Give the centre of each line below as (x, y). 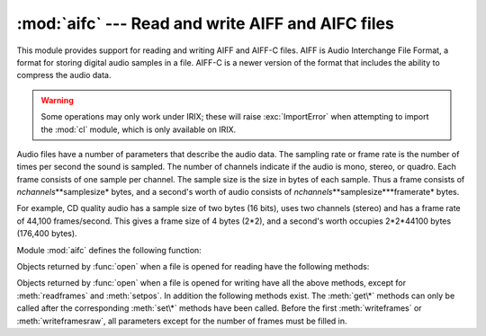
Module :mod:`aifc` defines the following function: (109, 250)
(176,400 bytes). (47, 234)
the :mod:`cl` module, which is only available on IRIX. (139, 129)
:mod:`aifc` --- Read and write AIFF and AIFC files (206, 23)
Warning (57, 100)
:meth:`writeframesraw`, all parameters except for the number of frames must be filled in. (182, 321)
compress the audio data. (64, 75)
